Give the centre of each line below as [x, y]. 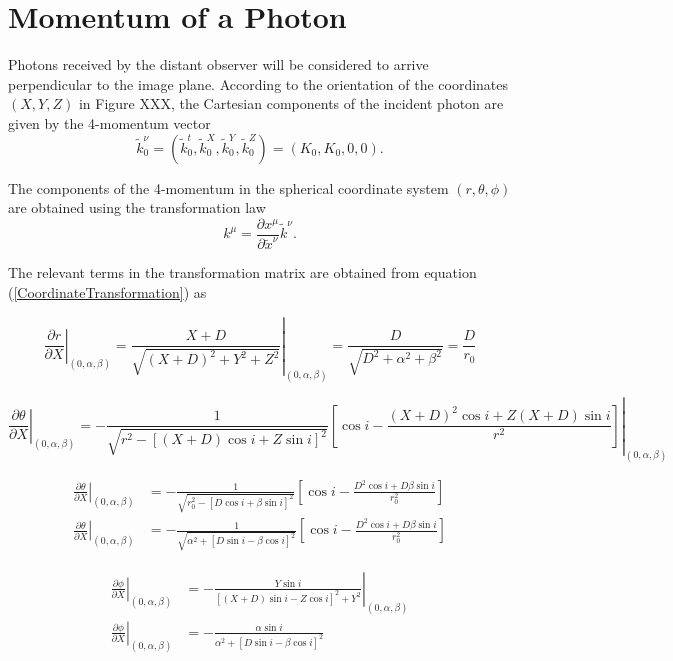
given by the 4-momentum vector [109, 122]
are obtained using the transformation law [137, 207]
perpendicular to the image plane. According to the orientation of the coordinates [258, 83]
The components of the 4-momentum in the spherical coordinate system [228, 187]
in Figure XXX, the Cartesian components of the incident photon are [291, 103]
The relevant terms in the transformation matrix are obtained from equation [242, 272]
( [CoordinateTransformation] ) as [107, 291]
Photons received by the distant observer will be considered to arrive [218, 64]
